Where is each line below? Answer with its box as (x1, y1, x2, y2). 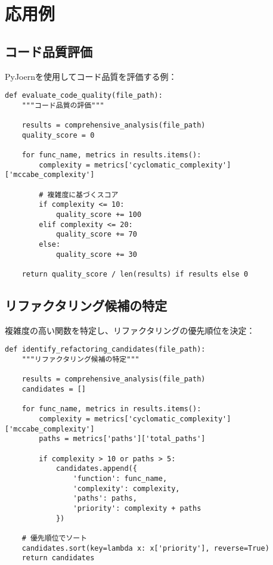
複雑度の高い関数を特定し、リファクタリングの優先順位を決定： (5, 324, 255, 336)
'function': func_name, (73, 474, 167, 483)
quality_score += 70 (55, 230, 137, 239)
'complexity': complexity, (73, 484, 180, 493)
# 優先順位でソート (21, 533, 88, 542)
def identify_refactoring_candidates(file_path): (5, 345, 206, 354)
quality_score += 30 (55, 250, 137, 259)
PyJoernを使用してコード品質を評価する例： (5, 70, 177, 82)
